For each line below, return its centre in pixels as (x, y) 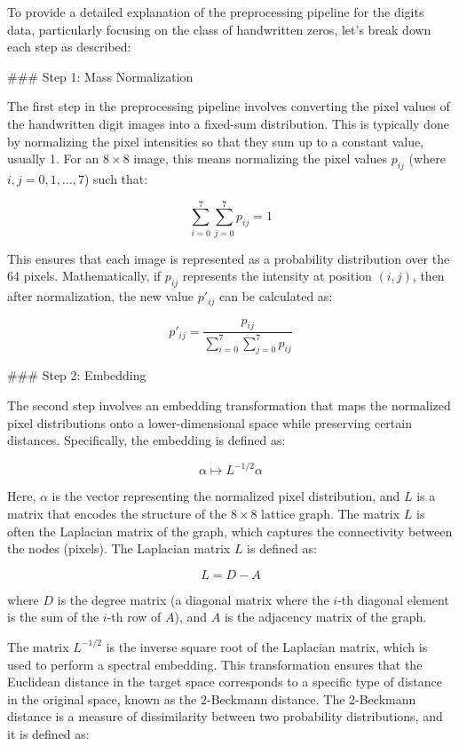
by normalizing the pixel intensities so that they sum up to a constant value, (216, 141)
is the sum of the (53, 617)
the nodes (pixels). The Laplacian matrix (119, 548)
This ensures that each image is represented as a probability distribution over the (229, 258)
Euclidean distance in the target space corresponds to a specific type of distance (225, 682)
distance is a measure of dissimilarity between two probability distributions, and (225, 716)
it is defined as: (48, 733)
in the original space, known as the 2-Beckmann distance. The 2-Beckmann (212, 698)
